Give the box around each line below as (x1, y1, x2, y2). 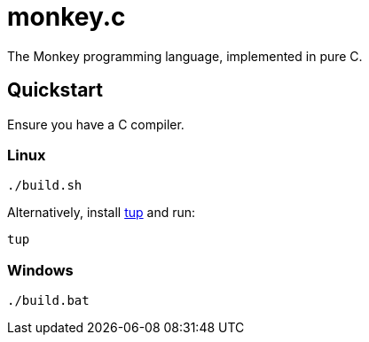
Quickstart (7, 79, 104, 102)
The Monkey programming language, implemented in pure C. (7, 48, 363, 64)
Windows (7, 260, 74, 279)
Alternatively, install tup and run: (7, 205, 196, 221)
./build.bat (7, 293, 90, 308)
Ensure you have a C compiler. (7, 116, 184, 132)
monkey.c (7, 2, 126, 32)
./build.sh (7, 178, 82, 193)
